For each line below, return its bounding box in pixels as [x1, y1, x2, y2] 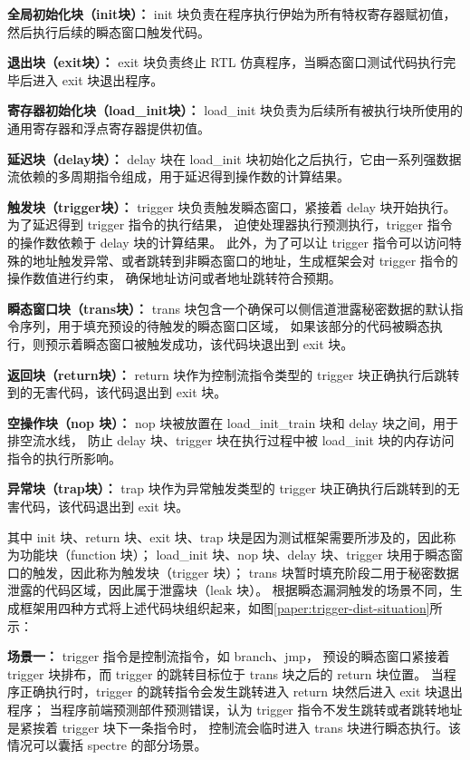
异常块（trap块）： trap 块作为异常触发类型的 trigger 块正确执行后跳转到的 [7, 479, 447, 498]
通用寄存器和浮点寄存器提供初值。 [7, 118, 210, 137]
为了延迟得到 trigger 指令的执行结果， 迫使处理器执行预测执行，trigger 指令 [7, 215, 453, 234]
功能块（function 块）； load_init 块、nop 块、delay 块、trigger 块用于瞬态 [19, 545, 451, 564]
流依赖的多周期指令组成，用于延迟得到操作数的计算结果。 [7, 167, 350, 186]
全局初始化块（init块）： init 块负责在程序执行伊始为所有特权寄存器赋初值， [7, 5, 456, 23]
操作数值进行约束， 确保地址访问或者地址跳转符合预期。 [7, 268, 341, 287]
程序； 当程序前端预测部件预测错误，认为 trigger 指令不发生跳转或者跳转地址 [7, 700, 463, 718]
